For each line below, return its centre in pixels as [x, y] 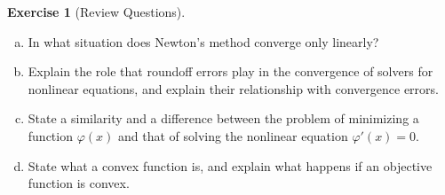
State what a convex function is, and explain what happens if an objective [230, 165]
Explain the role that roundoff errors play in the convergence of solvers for [230, 71]
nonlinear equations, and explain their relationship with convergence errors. [233, 88]
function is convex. [79, 183]
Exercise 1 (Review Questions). [96, 12]
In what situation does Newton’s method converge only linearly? [203, 41]
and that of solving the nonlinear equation [233, 135]
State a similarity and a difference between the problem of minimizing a [223, 118]
